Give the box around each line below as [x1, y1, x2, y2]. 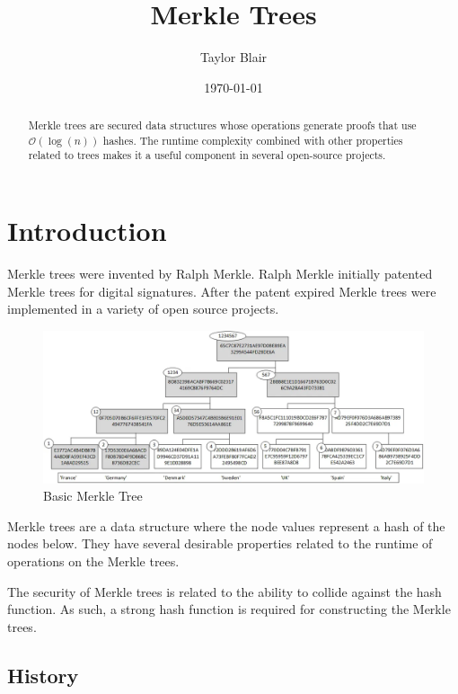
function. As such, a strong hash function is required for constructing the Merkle [7, 600, 451, 618]
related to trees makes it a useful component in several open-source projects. [28, 147, 386, 163]
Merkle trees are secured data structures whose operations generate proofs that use [28, 118, 417, 133]
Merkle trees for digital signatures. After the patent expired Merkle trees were [7, 281, 436, 300]
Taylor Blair [199, 48, 268, 67]
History [7, 661, 79, 689]
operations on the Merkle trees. [7, 551, 180, 570]
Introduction [7, 212, 167, 249]
